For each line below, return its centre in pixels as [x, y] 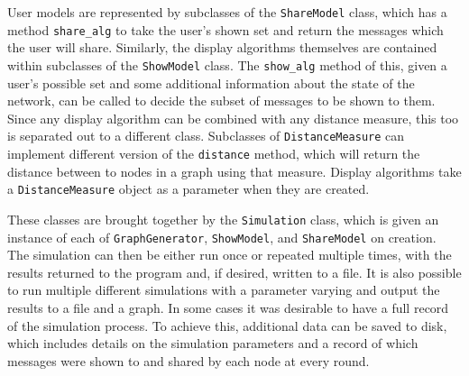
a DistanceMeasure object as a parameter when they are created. [189, 189]
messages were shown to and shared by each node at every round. [189, 360]
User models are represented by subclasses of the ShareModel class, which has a [227, 12]
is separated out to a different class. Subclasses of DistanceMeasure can [206, 136]
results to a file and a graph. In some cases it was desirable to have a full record [228, 307]
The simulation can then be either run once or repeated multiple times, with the [230, 255]
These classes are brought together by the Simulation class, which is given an [223, 219]
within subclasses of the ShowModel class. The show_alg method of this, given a [227, 64]
